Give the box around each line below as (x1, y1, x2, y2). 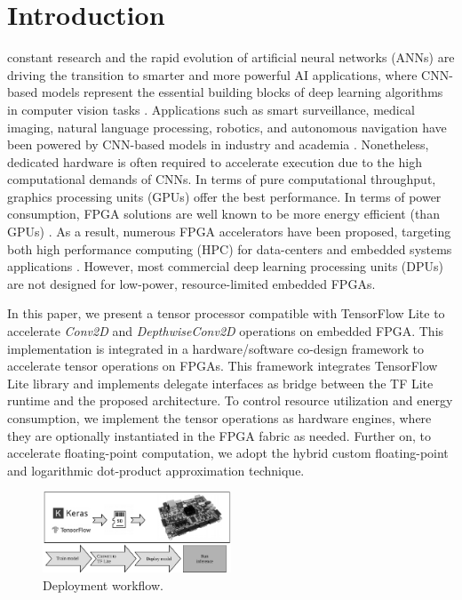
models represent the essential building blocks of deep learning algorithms (41, 83, 443, 101)
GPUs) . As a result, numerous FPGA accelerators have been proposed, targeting (7, 222, 451, 241)
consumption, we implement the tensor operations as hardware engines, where (7, 409, 432, 427)
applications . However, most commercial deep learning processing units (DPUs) (7, 257, 443, 276)
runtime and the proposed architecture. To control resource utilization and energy (7, 391, 453, 410)
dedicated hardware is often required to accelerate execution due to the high (7, 152, 422, 171)
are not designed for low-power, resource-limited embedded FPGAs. (7, 274, 376, 292)
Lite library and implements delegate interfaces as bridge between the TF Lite (7, 373, 434, 392)
